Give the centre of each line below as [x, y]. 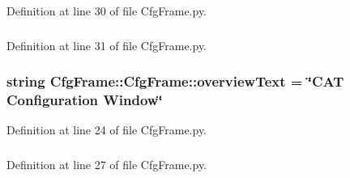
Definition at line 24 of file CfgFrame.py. [107, 130]
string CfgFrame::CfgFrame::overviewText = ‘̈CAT [175, 81]
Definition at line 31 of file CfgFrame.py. [107, 45]
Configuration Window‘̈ [85, 99]
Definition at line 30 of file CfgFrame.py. [107, 11]
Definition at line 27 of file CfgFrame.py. [107, 164]
